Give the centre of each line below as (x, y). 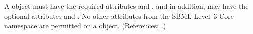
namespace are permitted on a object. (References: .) (85, 25)
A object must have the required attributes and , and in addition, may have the (126, 6)
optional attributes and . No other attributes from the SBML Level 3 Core (119, 16)
